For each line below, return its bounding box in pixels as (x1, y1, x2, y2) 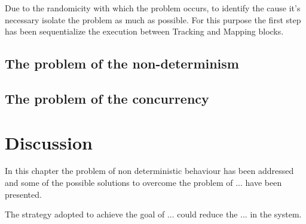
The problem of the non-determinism (5, 54, 239, 73)
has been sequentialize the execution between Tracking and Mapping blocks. (5, 25, 284, 38)
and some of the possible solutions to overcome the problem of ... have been (5, 176, 282, 189)
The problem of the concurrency (5, 89, 209, 107)
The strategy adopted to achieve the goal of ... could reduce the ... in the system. (5, 208, 302, 220)
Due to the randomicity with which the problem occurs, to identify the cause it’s (5, 2, 301, 14)
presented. (5, 188, 42, 200)
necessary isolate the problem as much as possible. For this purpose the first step (5, 13, 301, 26)
